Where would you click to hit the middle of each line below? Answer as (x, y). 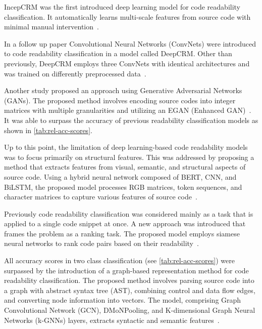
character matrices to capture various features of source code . (101, 197)
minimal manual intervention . (51, 27)
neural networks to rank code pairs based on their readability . (101, 243)
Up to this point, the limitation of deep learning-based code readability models (126, 147)
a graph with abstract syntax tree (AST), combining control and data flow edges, (130, 290)
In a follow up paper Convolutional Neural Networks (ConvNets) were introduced (130, 43)
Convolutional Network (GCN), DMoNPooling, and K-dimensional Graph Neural (130, 310)
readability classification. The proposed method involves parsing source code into (129, 280)
